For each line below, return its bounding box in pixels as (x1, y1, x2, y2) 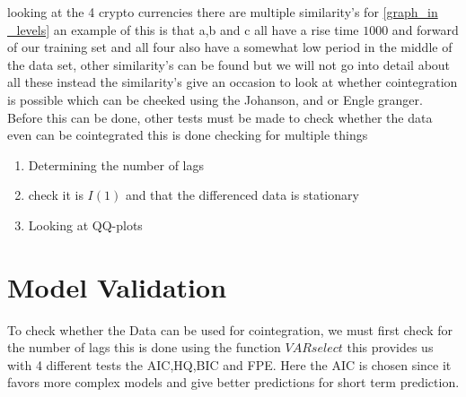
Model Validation (7, 268, 227, 305)
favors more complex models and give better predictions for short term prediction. (7, 373, 460, 392)
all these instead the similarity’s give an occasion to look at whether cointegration (7, 73, 458, 91)
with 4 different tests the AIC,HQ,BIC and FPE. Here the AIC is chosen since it (7, 355, 452, 374)
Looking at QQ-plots (28, 215, 143, 234)
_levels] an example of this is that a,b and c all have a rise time (7, 20, 359, 39)
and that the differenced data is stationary (125, 186, 359, 204)
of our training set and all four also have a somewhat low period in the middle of (7, 38, 453, 56)
